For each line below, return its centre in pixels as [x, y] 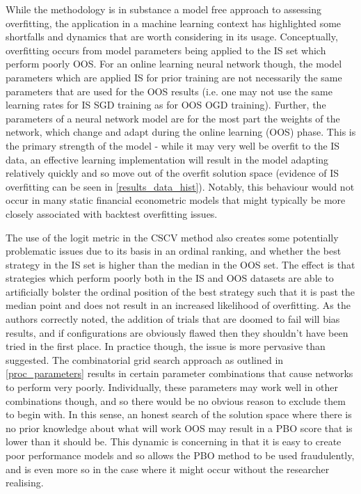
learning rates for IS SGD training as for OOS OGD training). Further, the [166, 105]
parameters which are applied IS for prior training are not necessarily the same [174, 77]
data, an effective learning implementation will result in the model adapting [167, 159]
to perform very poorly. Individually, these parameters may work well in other [172, 387]
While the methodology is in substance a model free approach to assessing [164, 9]
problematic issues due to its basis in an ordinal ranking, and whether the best [174, 251]
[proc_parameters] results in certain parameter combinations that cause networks [179, 373]
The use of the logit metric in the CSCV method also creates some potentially [172, 237]
